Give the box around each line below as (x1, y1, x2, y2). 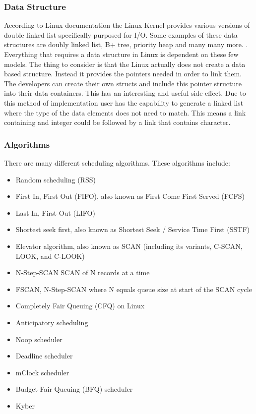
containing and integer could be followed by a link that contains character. (4, 117, 231, 127)
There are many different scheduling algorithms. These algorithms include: (4, 157, 230, 168)
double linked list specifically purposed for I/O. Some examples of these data (4, 29, 238, 40)
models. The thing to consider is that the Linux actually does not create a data (4, 59, 246, 69)
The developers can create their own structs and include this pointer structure (4, 78, 242, 88)
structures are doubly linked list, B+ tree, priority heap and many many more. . (4, 39, 248, 50)
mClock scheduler (15, 367, 69, 377)
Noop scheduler (15, 334, 63, 344)
